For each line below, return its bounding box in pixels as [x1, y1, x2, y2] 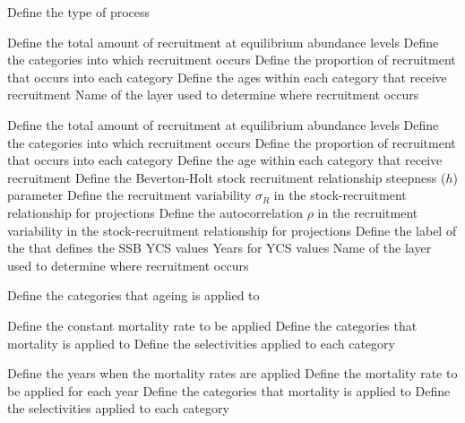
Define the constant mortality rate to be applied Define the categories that [7, 315, 418, 334]
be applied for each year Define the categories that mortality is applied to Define [7, 381, 451, 400]
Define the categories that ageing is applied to [7, 286, 260, 305]
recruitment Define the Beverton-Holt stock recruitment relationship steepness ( [7, 168, 446, 186]
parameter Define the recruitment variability [7, 186, 252, 204]
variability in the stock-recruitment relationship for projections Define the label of [7, 220, 457, 239]
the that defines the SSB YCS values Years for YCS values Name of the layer [7, 238, 432, 257]
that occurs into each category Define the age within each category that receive [7, 151, 443, 169]
